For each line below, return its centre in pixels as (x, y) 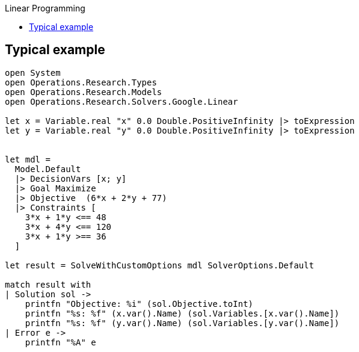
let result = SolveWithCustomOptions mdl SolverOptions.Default (160, 265)
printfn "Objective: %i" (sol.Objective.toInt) (139, 304)
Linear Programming (45, 8)
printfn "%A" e (60, 342)
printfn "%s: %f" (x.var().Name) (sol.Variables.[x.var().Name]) (182, 313)
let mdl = (28, 159)
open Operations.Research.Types (81, 82)
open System (33, 73)
